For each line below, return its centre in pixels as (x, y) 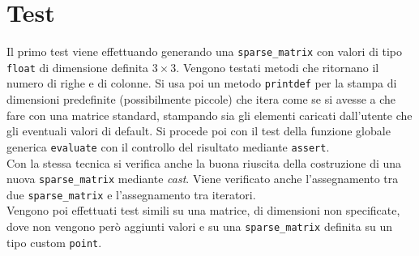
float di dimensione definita (78, 67)
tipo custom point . (54, 242)
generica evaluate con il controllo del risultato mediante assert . (168, 146)
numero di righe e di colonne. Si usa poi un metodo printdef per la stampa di (202, 83)
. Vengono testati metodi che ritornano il (278, 67)
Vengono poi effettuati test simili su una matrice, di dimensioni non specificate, (203, 210)
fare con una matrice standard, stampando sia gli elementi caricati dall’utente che (209, 115)
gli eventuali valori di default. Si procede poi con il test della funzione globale (199, 131)
